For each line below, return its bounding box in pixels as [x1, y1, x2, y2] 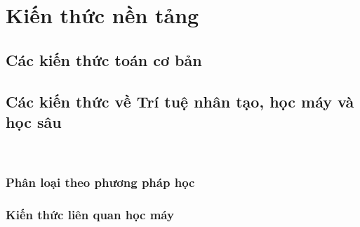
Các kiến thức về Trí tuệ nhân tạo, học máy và [6, 90, 354, 112]
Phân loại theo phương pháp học [6, 174, 195, 191]
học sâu [6, 110, 62, 132]
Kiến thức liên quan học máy [6, 206, 174, 223]
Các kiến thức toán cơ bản [6, 48, 202, 70]
